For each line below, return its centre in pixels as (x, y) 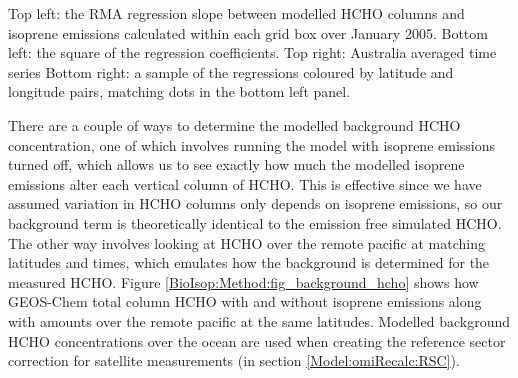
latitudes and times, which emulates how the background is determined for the (249, 262)
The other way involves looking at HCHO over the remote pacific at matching (246, 242)
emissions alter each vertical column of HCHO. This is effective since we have (245, 183)
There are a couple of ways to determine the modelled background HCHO (234, 124)
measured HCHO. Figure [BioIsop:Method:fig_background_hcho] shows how (243, 281)
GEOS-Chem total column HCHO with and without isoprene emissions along (245, 301)
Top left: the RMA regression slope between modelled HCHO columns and (236, 13)
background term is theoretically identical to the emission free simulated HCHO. (255, 222)
